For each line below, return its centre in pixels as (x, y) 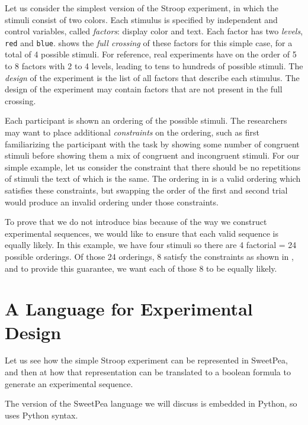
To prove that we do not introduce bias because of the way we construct (136, 222)
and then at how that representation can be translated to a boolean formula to (148, 372)
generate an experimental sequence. (69, 383)
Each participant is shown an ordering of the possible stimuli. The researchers (146, 120)
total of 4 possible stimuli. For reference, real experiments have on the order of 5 (151, 54)
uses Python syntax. (41, 415)
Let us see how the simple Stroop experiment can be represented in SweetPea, (146, 360)
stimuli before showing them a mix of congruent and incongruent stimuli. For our (152, 155)
